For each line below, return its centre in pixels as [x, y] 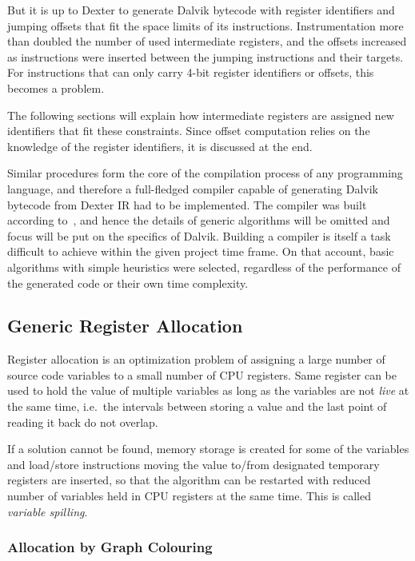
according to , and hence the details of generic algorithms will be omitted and [199, 220]
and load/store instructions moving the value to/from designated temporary [194, 464]
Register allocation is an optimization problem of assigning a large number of [196, 359]
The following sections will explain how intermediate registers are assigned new [201, 115]
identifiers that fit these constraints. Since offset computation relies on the [189, 131]
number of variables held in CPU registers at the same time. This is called [189, 496]
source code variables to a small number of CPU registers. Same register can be [202, 374]
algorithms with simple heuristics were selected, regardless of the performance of [204, 267]
